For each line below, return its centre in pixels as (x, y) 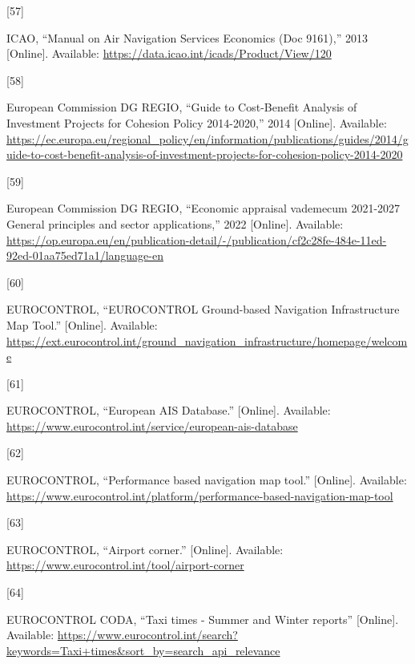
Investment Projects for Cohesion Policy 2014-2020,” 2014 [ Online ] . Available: (197, 122)
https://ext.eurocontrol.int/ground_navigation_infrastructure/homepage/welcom (207, 340)
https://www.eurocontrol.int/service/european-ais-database (152, 425)
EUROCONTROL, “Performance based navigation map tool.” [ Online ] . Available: (207, 480)
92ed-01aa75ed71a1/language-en (85, 255)
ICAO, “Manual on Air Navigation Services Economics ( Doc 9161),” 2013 (187, 37)
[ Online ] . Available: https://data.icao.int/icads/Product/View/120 (169, 53)
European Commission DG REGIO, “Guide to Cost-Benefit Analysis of (182, 107)
